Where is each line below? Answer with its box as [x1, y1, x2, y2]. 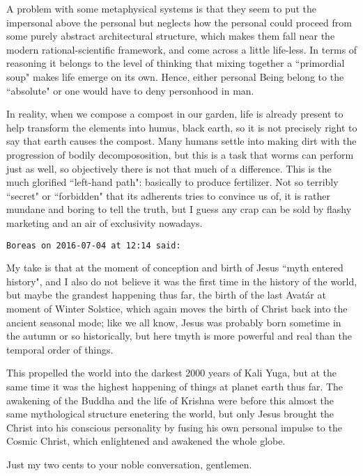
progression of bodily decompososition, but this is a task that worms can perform [6, 147, 354, 161]
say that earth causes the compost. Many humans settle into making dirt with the [6, 134, 357, 148]
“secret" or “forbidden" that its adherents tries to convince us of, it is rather [6, 188, 331, 203]
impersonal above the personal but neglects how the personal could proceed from [6, 15, 352, 29]
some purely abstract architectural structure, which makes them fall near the [6, 29, 335, 43]
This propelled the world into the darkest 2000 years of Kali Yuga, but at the [6, 365, 337, 380]
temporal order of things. [6, 342, 114, 356]
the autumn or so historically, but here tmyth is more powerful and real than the [6, 328, 352, 343]
